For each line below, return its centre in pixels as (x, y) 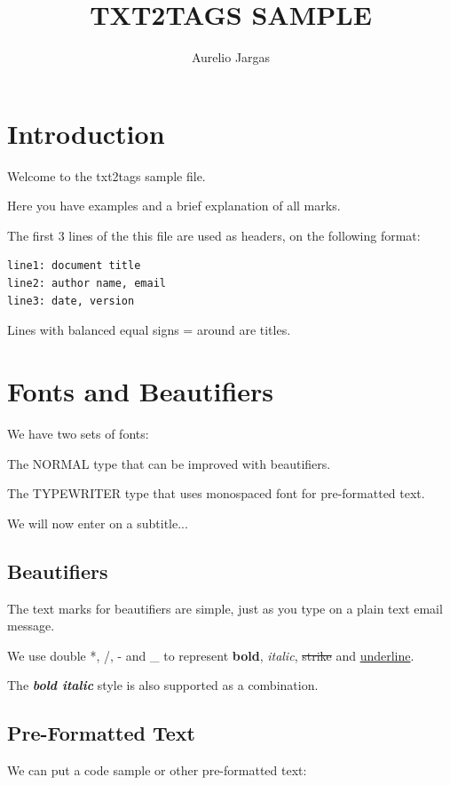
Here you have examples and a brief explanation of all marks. (174, 206)
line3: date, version (71, 301)
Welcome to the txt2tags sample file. (107, 175)
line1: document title (74, 266)
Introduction (86, 133)
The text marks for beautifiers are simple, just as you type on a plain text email (225, 608)
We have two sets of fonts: (78, 433)
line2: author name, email (87, 284)
